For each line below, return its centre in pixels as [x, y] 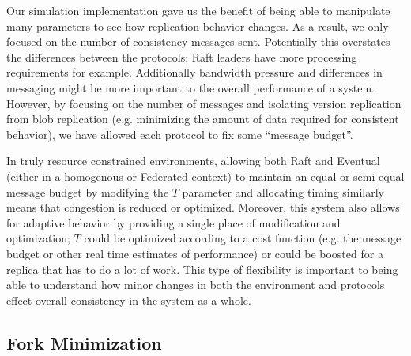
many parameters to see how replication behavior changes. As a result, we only [198, 26]
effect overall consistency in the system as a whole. [129, 300]
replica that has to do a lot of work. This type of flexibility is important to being [202, 269]
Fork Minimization [84, 342]
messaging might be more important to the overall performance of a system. [190, 87]
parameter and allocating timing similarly [283, 191]
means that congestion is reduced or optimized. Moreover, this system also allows [203, 207]
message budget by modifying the [88, 191]
